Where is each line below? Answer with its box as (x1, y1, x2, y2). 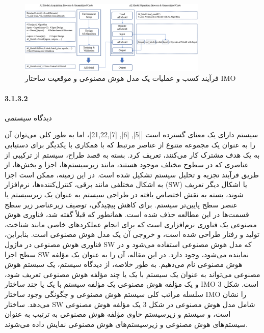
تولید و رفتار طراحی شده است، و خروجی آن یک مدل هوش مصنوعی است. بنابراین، (5, 229, 259, 239)
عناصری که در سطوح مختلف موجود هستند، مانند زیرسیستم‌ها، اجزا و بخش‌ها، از (5, 159, 249, 170)
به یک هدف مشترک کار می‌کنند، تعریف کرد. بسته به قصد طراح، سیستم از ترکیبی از (5, 149, 260, 160)
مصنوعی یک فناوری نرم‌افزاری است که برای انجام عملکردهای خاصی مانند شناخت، (5, 219, 257, 229)
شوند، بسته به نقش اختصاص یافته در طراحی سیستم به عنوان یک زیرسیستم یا (5, 189, 244, 199)
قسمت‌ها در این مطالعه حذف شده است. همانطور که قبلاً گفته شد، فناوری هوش (5, 209, 249, 220)
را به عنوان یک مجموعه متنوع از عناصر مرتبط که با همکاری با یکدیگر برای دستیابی (5, 139, 256, 149)
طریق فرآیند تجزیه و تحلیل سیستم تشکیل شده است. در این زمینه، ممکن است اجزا (5, 169, 259, 179)
